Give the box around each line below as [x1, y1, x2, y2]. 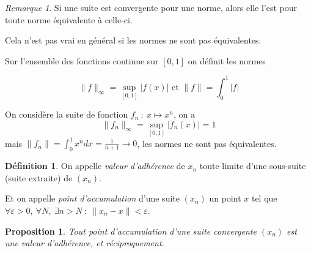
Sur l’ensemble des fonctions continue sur [5, 54, 159, 67]
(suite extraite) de [5, 171, 73, 184]
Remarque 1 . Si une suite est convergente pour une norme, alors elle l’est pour [5, 1, 298, 13]
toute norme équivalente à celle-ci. [5, 13, 133, 26]
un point [209, 192, 241, 205]
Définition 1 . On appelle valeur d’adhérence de [5, 159, 185, 172]
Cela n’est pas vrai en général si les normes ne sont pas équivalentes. [5, 34, 262, 47]
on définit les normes [188, 54, 266, 67]
